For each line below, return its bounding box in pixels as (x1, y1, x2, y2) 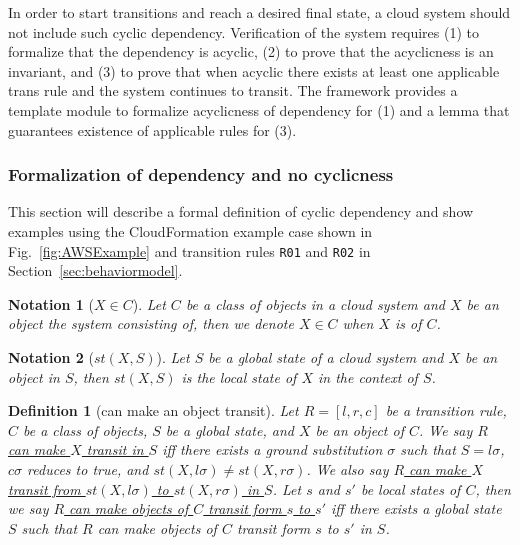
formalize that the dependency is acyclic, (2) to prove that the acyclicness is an (8, 41, 494, 62)
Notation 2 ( (8, 347, 94, 367)
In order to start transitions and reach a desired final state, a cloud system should (8, 2, 511, 22)
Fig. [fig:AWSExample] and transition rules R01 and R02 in (8, 240, 371, 261)
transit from (8, 478, 81, 499)
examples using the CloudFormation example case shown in (8, 220, 373, 241)
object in (8, 366, 60, 387)
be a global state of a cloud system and (208, 347, 444, 367)
